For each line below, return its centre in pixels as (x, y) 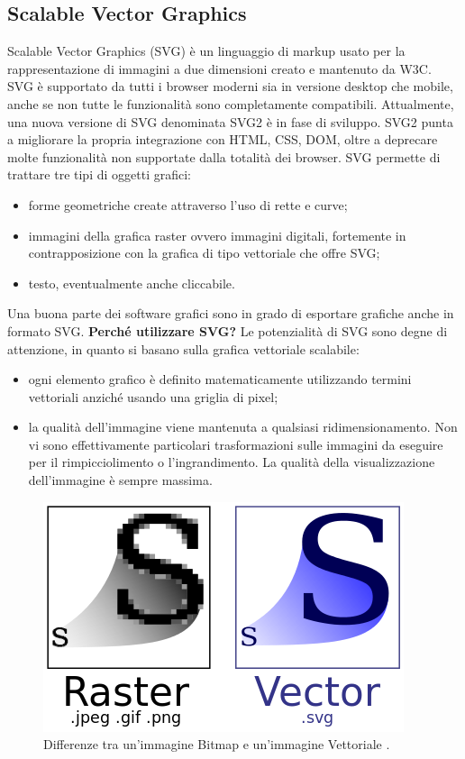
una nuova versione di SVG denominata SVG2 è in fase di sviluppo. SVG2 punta (230, 121)
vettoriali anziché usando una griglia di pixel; (153, 396)
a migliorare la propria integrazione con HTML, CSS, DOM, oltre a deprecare (223, 139)
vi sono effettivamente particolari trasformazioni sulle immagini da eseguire (236, 444)
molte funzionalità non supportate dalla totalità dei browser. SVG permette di (224, 156)
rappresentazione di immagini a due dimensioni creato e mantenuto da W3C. (219, 68)
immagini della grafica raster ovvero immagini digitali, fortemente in (217, 235)
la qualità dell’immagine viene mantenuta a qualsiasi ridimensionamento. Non (243, 427)
